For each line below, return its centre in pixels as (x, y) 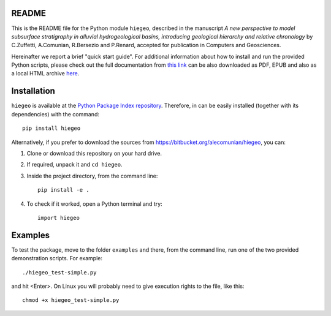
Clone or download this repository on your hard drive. (94, 153)
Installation (33, 91)
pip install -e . (63, 190)
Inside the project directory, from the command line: (92, 176)
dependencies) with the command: (55, 114)
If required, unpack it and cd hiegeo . (74, 165)
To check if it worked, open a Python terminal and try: (94, 204)
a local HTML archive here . (45, 73)
